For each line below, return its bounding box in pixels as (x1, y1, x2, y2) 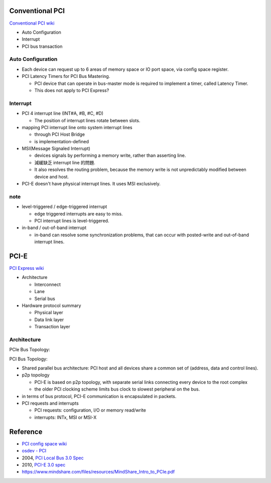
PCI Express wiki (9, 265, 44, 271)
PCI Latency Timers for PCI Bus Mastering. (22, 73, 110, 79)
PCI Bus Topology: (9, 356, 48, 362)
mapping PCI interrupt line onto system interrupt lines (22, 124, 132, 130)
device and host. (34, 173, 69, 179)
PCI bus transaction (22, 43, 63, 49)
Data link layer (34, 317, 64, 323)
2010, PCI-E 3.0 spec (22, 461, 66, 467)
